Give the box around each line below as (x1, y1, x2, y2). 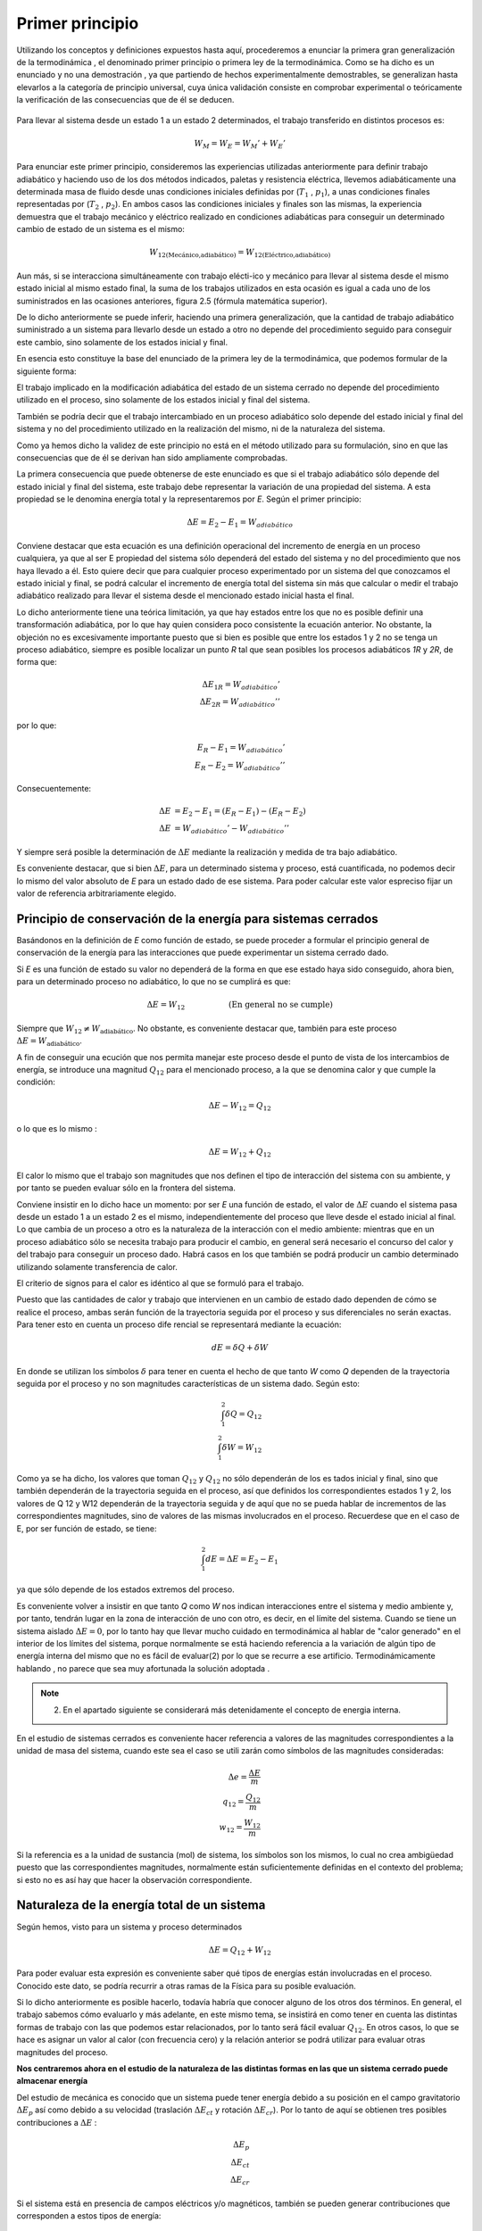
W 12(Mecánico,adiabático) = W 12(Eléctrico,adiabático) (148, 247, 331, 260)
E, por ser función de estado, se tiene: (16, 1522, 157, 1534)
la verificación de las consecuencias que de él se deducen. (16, 95, 235, 105)
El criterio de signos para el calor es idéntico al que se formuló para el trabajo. (16, 1278, 304, 1289)
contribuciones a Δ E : (16, 2117, 97, 2127)
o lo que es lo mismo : (16, 1124, 97, 1134)
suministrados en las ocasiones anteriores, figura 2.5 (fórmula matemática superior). (16, 295, 328, 306)
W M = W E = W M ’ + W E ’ (194, 138, 286, 151)
